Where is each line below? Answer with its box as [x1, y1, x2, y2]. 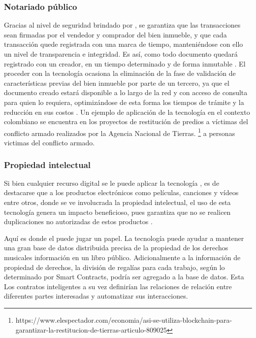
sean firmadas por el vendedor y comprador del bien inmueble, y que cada [4, 29, 227, 39]
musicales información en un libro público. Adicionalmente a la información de [4, 252, 241, 262]
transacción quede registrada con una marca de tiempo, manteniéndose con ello [4, 39, 243, 49]
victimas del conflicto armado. [4, 137, 95, 147]
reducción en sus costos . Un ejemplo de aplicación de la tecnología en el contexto [4, 106, 250, 117]
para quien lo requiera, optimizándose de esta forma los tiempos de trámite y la [4, 97, 244, 107]
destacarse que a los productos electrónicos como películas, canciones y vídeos [4, 187, 239, 198]
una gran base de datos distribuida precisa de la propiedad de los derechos [4, 242, 228, 253]
